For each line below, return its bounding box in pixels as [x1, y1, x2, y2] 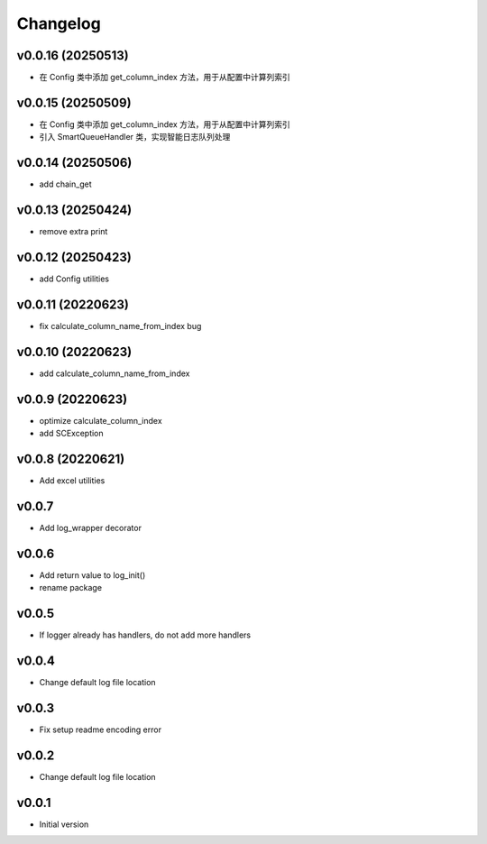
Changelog [16, 14, 101, 33]
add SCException [39, 428, 104, 439]
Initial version [39, 819, 89, 830]
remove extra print [39, 226, 108, 237]
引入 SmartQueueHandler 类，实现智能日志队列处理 [39, 132, 231, 142]
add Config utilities [39, 273, 110, 284]
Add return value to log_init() [39, 569, 146, 581]
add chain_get [39, 179, 92, 189]
